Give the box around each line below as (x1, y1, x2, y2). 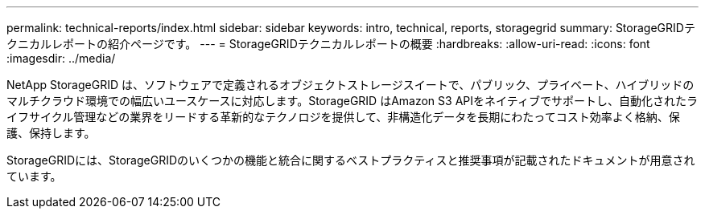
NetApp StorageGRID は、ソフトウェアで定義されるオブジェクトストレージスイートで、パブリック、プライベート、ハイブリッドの (6, 78, 695, 91)
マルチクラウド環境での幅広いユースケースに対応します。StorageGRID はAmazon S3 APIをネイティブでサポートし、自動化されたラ (6, 94, 698, 107)
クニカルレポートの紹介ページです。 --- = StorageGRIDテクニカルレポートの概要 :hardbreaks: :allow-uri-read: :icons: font (6, 37, 650, 51)
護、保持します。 (6, 126, 96, 140)
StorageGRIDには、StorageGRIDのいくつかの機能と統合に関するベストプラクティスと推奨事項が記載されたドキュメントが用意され (6, 153, 695, 167)
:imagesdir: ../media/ (6, 51, 116, 65)
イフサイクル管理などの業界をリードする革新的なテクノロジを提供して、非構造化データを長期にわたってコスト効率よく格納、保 (6, 110, 680, 124)
